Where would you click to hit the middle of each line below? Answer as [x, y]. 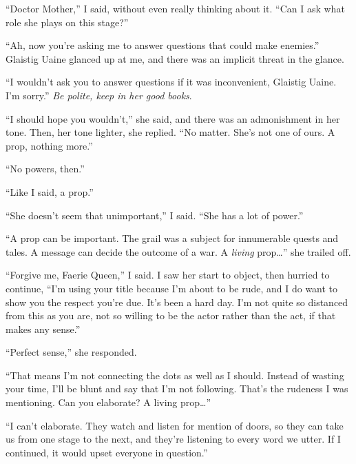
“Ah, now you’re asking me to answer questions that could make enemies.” [163, 45]
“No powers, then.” [45, 169]
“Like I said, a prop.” [50, 191]
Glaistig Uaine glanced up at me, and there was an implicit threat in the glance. [175, 58]
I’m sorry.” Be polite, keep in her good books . [99, 95]
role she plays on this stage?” [67, 22]
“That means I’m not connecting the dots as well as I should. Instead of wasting [175, 375]
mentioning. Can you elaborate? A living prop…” [108, 402]
